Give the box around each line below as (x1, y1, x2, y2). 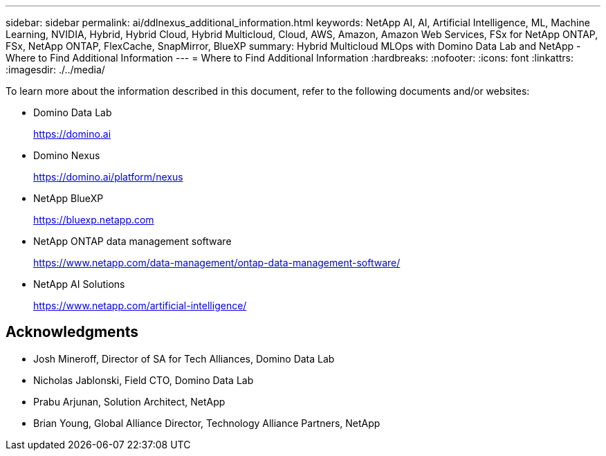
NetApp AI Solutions (33, 278, 125, 290)
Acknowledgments (6, 323, 139, 341)
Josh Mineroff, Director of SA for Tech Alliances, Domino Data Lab (33, 352, 335, 365)
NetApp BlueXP (33, 192, 104, 204)
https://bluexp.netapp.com (33, 214, 154, 226)
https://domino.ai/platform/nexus (33, 171, 183, 183)
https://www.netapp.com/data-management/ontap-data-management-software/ (33, 257, 401, 268)
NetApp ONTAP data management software (33, 235, 232, 247)
